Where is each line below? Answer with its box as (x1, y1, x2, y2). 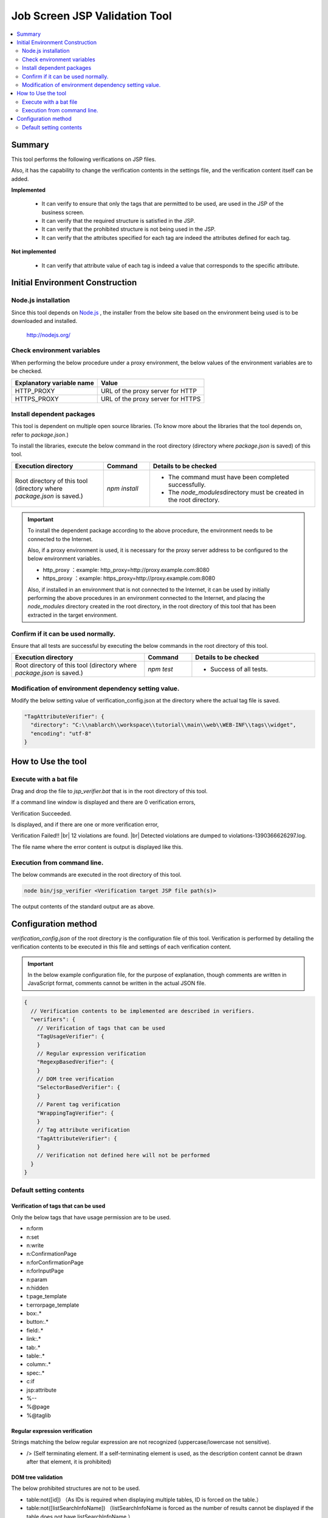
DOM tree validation (11, 1473, 63, 1481)
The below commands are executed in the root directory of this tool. (11, 871, 182, 879)
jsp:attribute (26, 1386, 57, 1394)
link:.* (26, 1335, 41, 1343)
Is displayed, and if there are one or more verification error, (11, 821, 159, 828)
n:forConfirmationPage (26, 1259, 84, 1266)
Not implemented (11, 248, 56, 255)
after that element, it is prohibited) (26, 1458, 112, 1465)
